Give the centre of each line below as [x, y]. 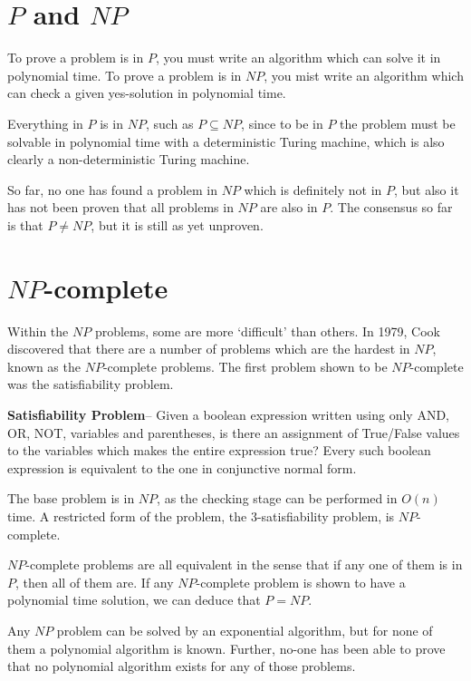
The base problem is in [71, 498]
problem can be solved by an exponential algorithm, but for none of [245, 630]
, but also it [426, 189]
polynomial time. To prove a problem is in [125, 75]
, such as [169, 123]
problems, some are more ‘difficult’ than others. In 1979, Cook [267, 331]
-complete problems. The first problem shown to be [245, 366]
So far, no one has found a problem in [112, 189]
